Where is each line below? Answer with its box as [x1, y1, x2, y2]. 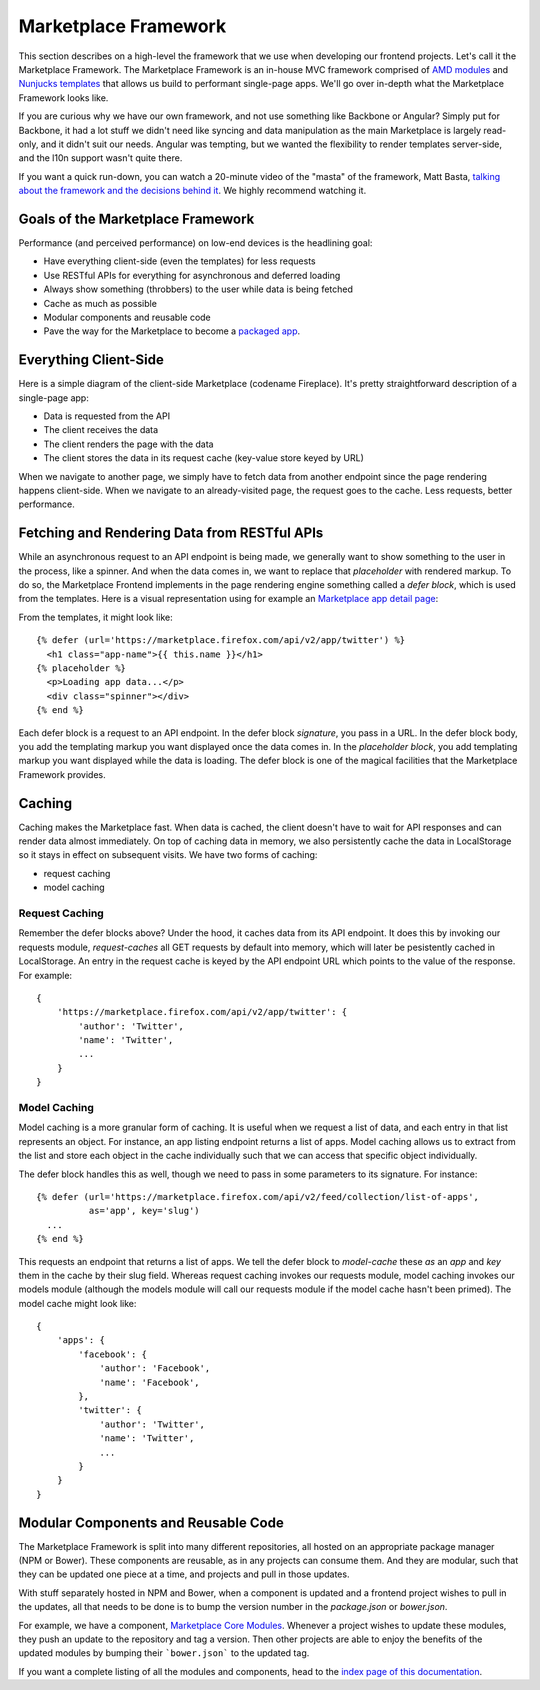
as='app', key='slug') [88, 1205, 200, 1217]
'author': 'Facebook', [99, 1363, 211, 1374]
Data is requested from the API [43, 410, 170, 422]
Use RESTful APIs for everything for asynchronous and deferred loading [43, 269, 341, 281]
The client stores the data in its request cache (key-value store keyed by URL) [43, 452, 364, 464]
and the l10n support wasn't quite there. [18, 152, 183, 164]
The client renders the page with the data [43, 438, 214, 450]
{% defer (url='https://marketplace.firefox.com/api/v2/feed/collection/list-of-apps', [36, 1191, 480, 1202]
